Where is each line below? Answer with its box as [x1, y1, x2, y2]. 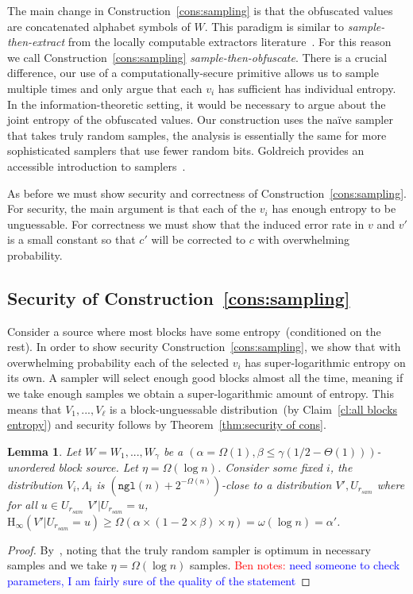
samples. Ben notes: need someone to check [190, 557, 400, 573]
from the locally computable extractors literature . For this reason [68, 33, 392, 50]
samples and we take [7, 557, 107, 573]
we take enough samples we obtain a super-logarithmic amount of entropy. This [7, 385, 394, 402]
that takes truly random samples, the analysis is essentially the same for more [7, 126, 387, 143]
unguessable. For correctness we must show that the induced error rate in [7, 215, 365, 232]
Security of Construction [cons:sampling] [7, 285, 350, 310]
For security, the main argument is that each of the [7, 200, 257, 217]
